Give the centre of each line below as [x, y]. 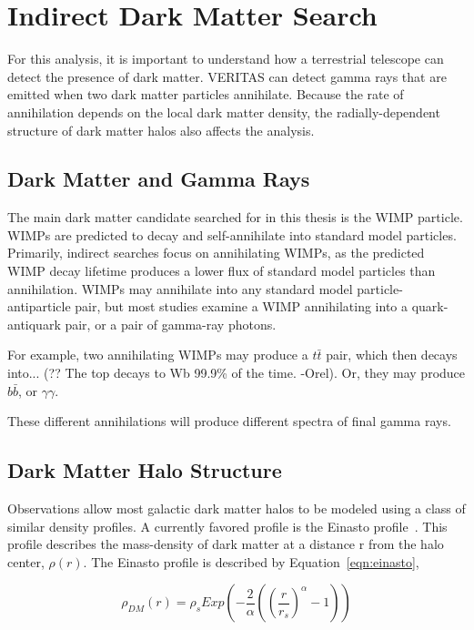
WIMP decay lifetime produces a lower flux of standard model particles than [222, 271]
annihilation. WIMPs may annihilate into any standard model [180, 288]
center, [26, 561]
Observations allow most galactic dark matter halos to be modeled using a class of [237, 508]
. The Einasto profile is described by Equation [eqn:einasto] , [251, 561]
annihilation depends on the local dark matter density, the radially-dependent [224, 112]
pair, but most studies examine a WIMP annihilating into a [241, 306]
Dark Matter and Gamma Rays [159, 179]
